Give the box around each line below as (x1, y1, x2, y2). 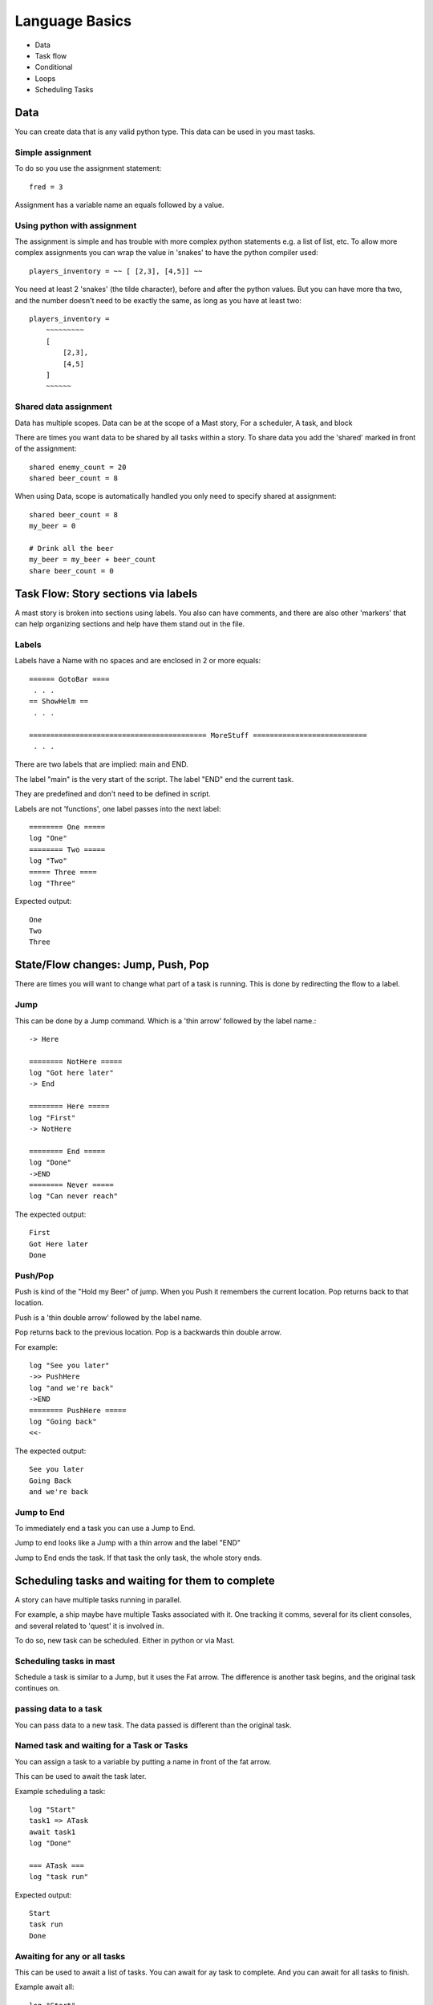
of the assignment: (14, 444, 77, 453)
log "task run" (29, 1873, 89, 1881)
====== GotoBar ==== (29, 674, 110, 683)
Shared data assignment (14, 401, 112, 412)
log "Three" (29, 878, 76, 888)
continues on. (14, 1683, 60, 1693)
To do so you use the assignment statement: (14, 164, 162, 173)
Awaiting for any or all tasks (14, 1950, 126, 1962)
